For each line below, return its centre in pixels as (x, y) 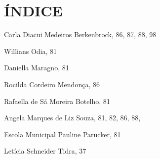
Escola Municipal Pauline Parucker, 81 (62, 134)
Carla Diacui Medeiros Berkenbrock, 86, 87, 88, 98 (80, 34)
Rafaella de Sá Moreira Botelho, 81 (57, 101)
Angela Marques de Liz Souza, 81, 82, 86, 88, (72, 118)
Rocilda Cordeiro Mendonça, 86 (52, 84)
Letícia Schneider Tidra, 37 (45, 151)
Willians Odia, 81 (31, 51)
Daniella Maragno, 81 (37, 68)
